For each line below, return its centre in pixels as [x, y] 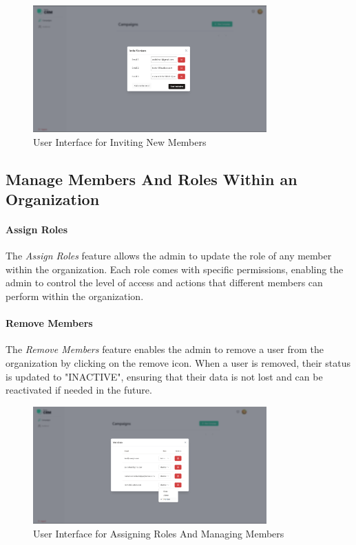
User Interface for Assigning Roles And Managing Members [159, 533]
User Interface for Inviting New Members [120, 141]
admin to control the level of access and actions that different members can [164, 282]
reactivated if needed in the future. [79, 390]
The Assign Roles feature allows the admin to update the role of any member [169, 256]
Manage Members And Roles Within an [151, 179]
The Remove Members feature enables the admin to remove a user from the [165, 349]
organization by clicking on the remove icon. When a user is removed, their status [178, 362]
